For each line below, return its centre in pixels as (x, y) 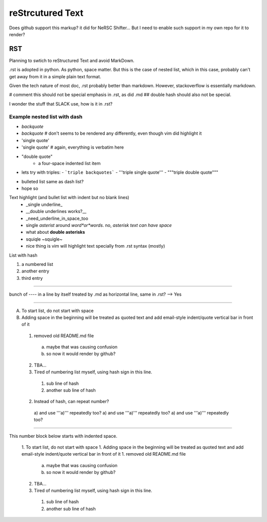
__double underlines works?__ (56, 211)
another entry (35, 271)
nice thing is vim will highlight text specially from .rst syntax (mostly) (95, 246)
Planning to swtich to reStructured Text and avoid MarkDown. (72, 60)
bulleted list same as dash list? (53, 181)
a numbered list (37, 264)
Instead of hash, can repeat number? (71, 402)
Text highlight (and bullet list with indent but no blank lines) (69, 198)
